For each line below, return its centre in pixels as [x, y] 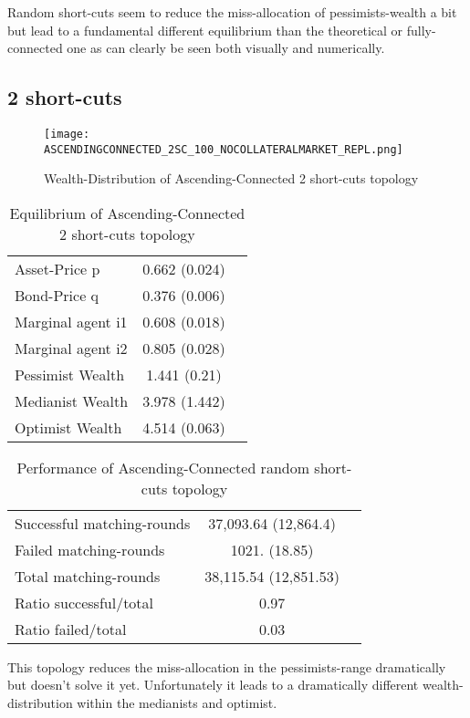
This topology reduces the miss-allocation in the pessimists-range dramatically [227, 666]
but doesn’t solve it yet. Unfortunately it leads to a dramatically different [213, 685]
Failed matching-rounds [90, 549]
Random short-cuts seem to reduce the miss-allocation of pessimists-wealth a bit [232, 12]
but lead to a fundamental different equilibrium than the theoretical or [205, 30]
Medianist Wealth [72, 401]
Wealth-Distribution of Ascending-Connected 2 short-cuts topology [231, 178]
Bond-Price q [57, 295]
